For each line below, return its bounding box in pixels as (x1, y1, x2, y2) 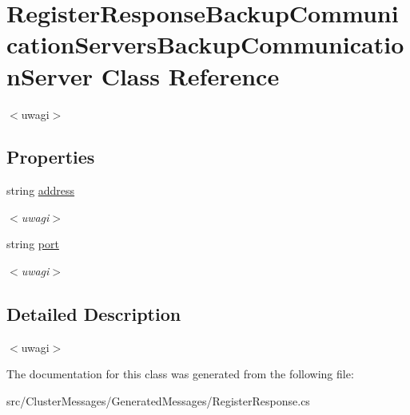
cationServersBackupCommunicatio (6, 28, 404, 61)
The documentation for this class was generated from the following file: (6, 366, 354, 382)
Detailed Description (6, 302, 181, 326)
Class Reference (101, 59, 280, 92)
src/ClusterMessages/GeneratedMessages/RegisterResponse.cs (6, 393, 310, 409)
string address (6, 182, 75, 199)
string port (6, 235, 59, 252)
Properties (6, 144, 95, 169)
